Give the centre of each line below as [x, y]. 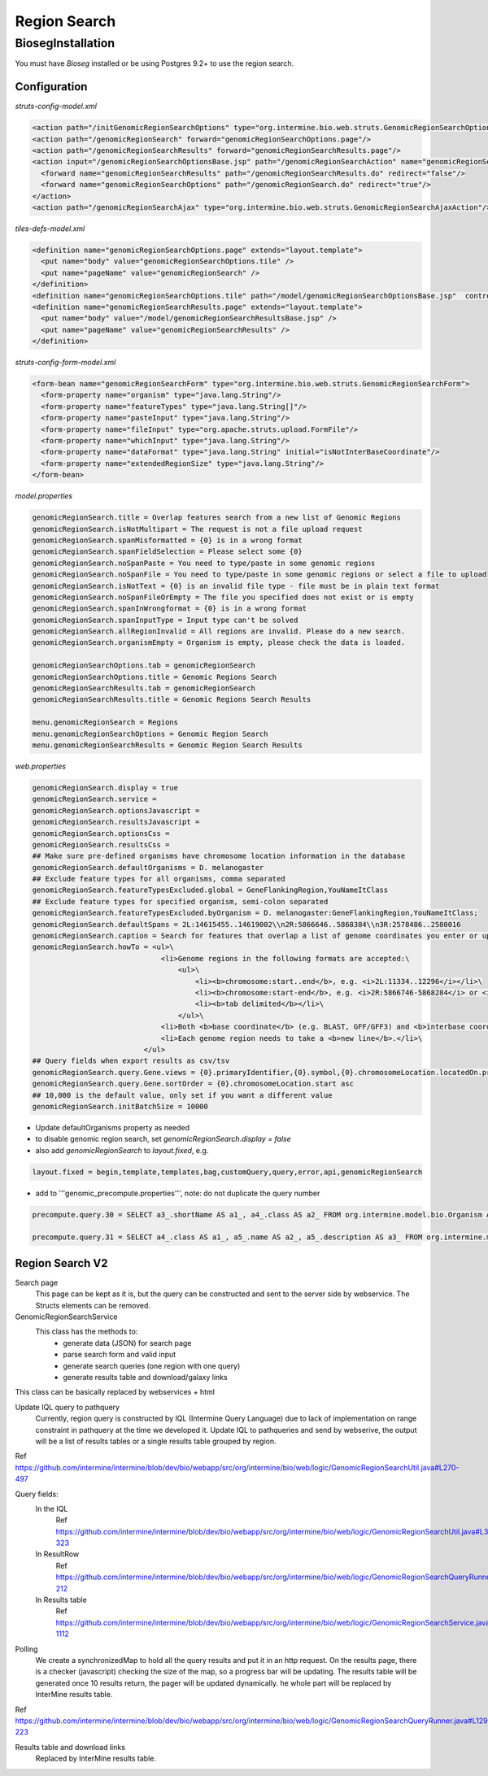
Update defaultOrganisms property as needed [113, 1127]
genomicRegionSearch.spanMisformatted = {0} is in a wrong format [167, 540]
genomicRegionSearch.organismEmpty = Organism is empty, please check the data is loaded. [219, 643]
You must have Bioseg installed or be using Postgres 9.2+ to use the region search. [155, 63]
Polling [26, 1649]
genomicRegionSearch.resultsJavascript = [116, 822]
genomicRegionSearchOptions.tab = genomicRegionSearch [144, 666]
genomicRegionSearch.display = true [105, 788]
